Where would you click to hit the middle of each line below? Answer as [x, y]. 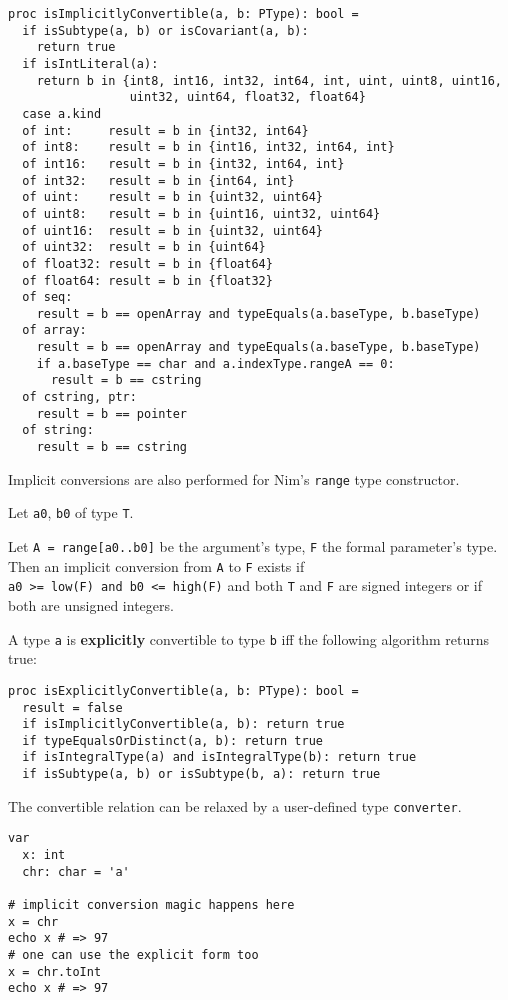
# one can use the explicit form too [133, 955]
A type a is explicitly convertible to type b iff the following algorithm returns [248, 638]
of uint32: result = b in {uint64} [144, 247]
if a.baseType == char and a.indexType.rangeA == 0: [215, 363]
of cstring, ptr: [79, 397]
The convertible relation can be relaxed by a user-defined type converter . [235, 805]
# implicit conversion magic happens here [151, 905]
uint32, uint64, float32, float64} [247, 97]
